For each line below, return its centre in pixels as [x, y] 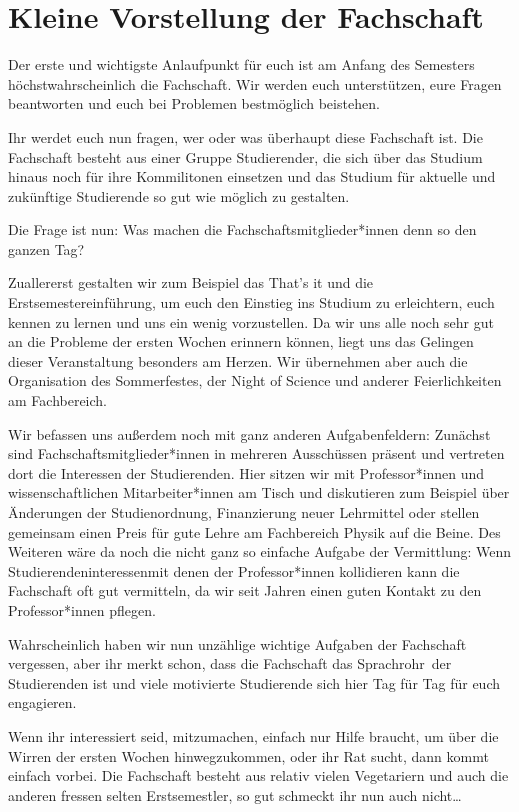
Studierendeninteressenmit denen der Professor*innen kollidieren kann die [234, 570]
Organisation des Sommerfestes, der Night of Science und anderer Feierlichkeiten [255, 380]
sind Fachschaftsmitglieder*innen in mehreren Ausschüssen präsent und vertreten [256, 453]
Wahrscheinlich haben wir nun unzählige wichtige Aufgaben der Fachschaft [237, 643]
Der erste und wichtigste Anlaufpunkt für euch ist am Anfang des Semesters [241, 64]
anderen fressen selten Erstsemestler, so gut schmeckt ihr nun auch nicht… [235, 794]
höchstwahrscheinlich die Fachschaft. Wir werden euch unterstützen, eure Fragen [255, 83]
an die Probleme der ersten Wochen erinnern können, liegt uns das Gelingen [241, 341]
